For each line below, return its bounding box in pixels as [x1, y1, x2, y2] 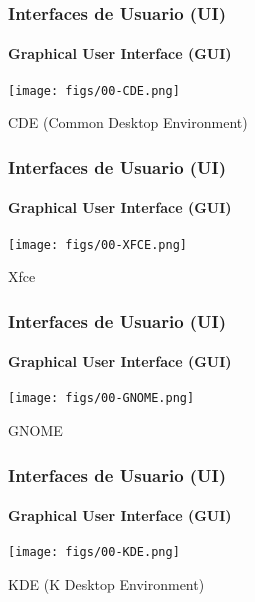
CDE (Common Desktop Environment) [8, 112, 248, 133]
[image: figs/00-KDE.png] [8, 545, 180, 560]
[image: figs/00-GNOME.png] [8, 391, 195, 406]
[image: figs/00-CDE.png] [8, 83, 180, 98]
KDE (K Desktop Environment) [8, 573, 205, 594]
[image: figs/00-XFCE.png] [8, 237, 187, 252]
